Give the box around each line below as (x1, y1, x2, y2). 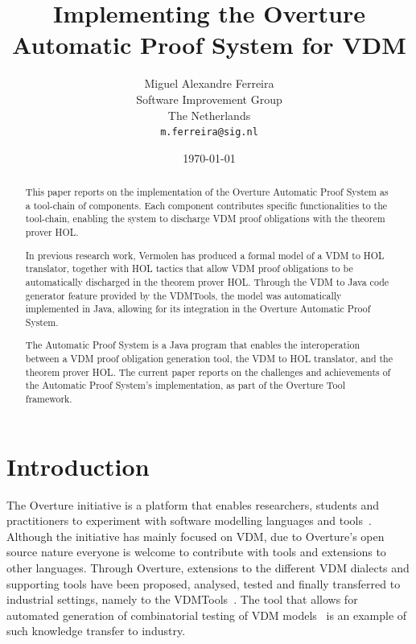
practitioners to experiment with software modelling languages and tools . (6, 512, 372, 529)
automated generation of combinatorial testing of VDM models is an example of (6, 606, 407, 623)
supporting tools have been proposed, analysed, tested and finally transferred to (6, 575, 401, 592)
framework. (25, 392, 72, 406)
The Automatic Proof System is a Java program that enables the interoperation (25, 338, 360, 352)
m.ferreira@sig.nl (160, 126, 258, 138)
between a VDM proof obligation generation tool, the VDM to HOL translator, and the (25, 352, 393, 365)
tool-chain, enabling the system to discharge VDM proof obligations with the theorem (25, 212, 385, 225)
